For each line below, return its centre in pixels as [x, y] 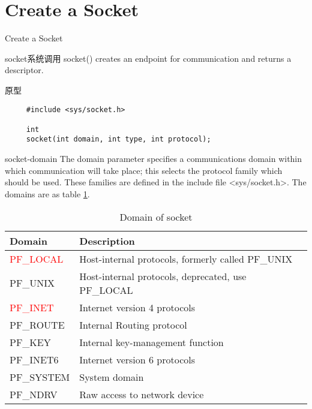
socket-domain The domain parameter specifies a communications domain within [154, 159]
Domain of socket [156, 216]
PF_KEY [30, 342]
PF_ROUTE [37, 324]
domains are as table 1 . [47, 193]
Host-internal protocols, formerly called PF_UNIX [186, 258]
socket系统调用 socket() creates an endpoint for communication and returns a [148, 58]
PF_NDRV [34, 394]
